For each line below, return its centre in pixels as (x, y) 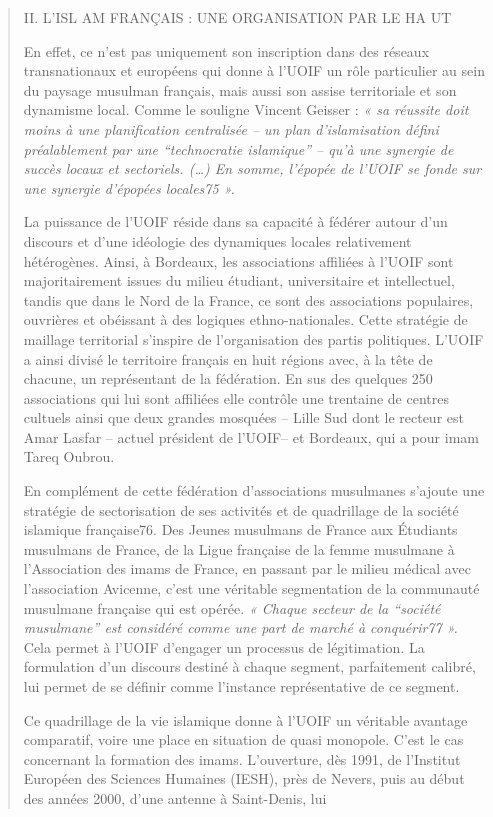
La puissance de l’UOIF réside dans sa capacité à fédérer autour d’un (235, 221)
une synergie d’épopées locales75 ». (129, 187)
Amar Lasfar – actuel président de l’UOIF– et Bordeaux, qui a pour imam (251, 436)
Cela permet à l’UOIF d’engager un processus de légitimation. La (224, 646)
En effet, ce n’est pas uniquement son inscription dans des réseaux (226, 50)
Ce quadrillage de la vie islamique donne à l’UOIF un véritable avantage (245, 719)
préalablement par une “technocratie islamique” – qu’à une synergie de (238, 148)
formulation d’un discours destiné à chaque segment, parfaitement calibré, (249, 666)
